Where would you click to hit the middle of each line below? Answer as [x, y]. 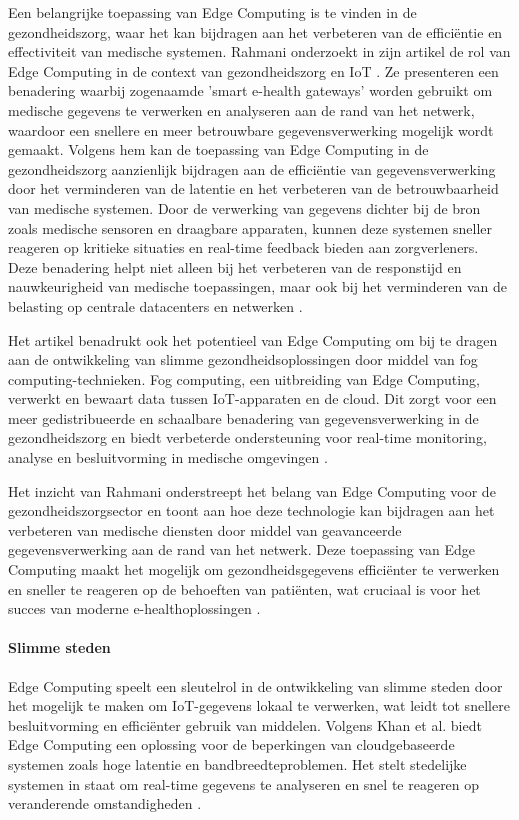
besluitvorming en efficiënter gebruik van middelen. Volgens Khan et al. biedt [245, 724]
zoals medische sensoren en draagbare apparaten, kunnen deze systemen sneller [250, 227]
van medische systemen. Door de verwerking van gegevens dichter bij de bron [244, 207]
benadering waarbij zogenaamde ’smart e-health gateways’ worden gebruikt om [250, 90]
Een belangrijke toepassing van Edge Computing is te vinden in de [212, 12]
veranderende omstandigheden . [105, 803]
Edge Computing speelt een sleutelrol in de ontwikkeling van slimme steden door [255, 685]
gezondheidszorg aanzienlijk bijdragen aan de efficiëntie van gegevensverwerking [252, 168]
